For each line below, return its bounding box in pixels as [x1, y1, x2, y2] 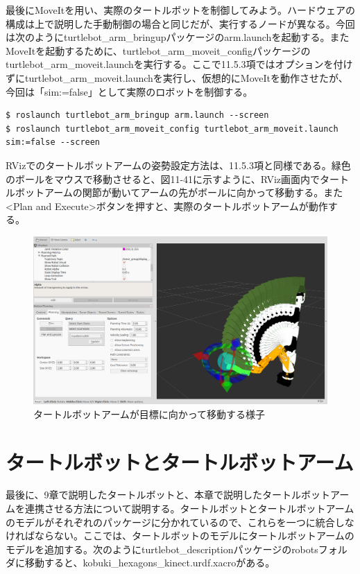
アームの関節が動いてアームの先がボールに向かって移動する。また [44, 185, 343, 200]
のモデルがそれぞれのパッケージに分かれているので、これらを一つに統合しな [6, 514, 354, 529]
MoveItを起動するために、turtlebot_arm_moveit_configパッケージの [6, 43, 311, 58]
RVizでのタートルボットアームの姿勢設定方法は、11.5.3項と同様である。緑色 [6, 157, 351, 172]
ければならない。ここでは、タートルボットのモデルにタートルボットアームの [6, 528, 354, 543]
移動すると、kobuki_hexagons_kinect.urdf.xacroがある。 [24, 555, 275, 570]
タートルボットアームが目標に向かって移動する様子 [33, 406, 266, 421]
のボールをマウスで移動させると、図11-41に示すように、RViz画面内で [6, 171, 320, 186]
